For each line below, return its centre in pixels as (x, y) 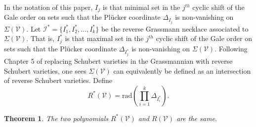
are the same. (197, 118)
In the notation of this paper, (48, 7)
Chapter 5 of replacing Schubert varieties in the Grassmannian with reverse (118, 61)
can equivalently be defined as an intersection (182, 70)
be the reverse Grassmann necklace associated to (175, 28)
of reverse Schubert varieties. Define (58, 80)
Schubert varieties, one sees (45, 70)
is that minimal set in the (141, 7)
